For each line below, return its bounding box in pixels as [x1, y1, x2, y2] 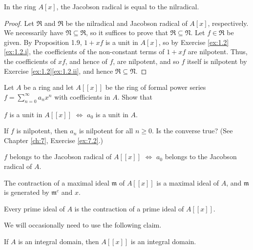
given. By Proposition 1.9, [4, 37, 82, 47]
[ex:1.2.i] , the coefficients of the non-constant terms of [4, 46, 165, 57]
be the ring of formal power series [105, 82, 206, 92]
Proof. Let [4, 18, 34, 28]
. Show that [117, 91, 152, 102]
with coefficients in [54, 91, 110, 102]
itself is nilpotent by [187, 56, 247, 66]
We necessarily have [4, 27, 63, 38]
